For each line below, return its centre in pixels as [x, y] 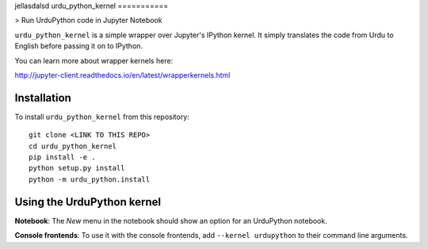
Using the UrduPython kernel [88, 202]
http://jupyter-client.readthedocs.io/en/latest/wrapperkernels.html [122, 75]
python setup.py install [77, 168]
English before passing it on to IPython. [78, 46]
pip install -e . [62, 157]
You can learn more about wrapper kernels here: [94, 60]
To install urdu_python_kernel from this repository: [102, 117]
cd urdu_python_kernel [73, 146]
